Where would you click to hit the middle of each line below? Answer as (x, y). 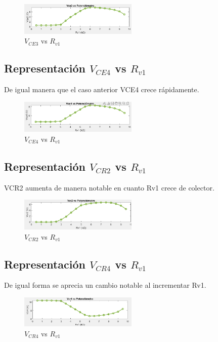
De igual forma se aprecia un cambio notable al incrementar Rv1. (105, 285)
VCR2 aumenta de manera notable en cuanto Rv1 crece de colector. (109, 187)
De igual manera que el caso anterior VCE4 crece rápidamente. (102, 89)
